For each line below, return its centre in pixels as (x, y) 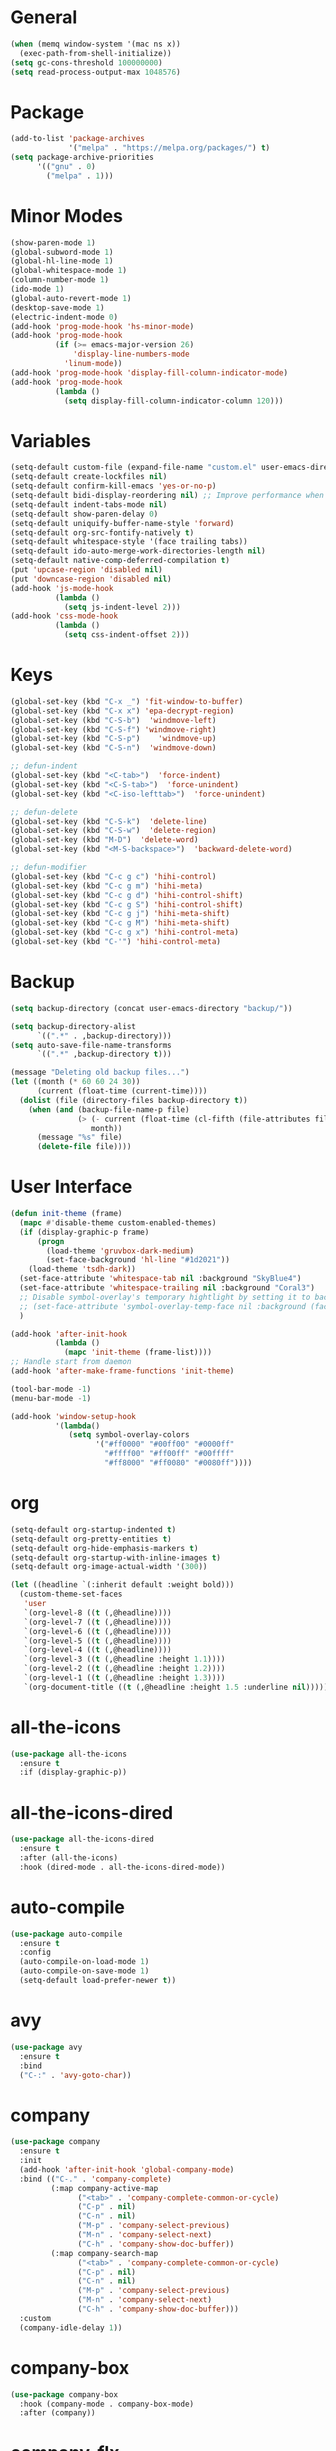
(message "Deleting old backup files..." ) (100, 1072)
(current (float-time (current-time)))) (122, 1091)
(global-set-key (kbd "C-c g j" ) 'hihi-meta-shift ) (120, 914)
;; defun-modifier (48, 867)
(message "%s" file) (79, 1137)
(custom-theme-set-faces (71, 1594)
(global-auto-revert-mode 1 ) (71, 298)
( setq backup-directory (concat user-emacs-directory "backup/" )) (151, 1008)
